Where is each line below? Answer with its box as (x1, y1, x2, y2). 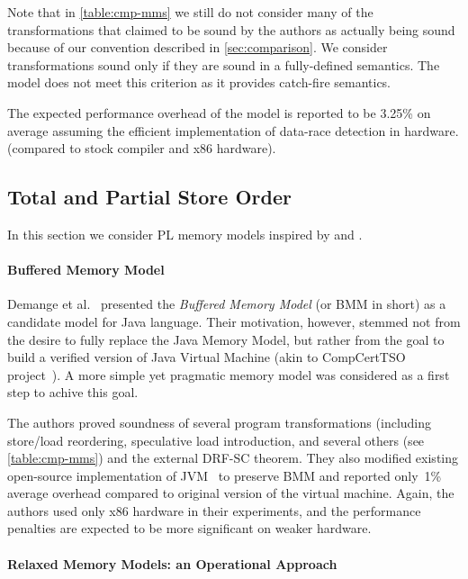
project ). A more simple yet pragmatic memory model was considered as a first (7, 365, 450, 384)
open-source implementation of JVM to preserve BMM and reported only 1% (7, 466, 442, 484)
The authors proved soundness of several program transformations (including (7, 412, 432, 431)
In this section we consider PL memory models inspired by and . (7, 224, 363, 243)
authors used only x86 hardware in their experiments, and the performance (7, 501, 421, 520)
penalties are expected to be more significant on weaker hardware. (7, 519, 372, 538)
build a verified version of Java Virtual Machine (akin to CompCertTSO (7, 348, 406, 366)
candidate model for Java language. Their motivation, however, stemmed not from (7, 312, 461, 330)
